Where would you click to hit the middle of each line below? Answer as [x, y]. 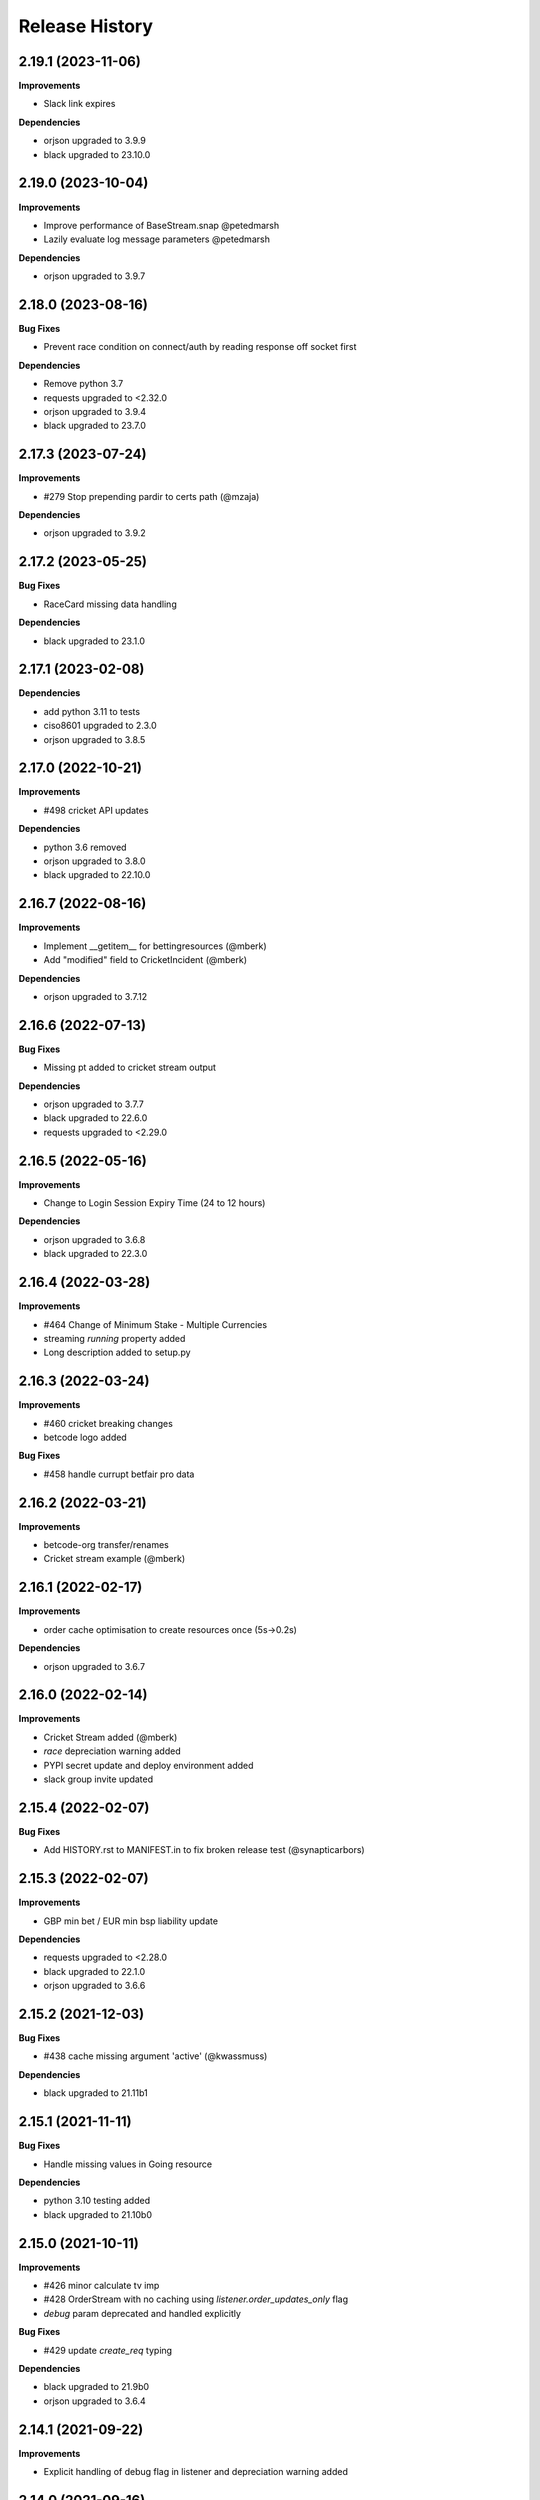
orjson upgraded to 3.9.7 [94, 276]
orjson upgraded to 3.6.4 [95, 2401]
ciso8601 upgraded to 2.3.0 [100, 726]
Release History [86, 26]
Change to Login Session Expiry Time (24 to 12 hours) [154, 1203]
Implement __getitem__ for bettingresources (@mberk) [155, 946]
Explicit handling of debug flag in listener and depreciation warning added [196, 2472]
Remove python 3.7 [83, 384]
